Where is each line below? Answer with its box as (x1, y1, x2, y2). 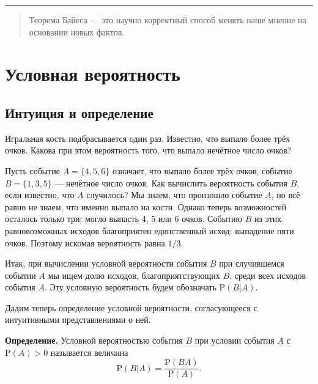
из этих (254, 212, 282, 225)
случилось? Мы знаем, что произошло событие (86, 188, 262, 201)
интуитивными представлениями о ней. (5, 313, 151, 326)
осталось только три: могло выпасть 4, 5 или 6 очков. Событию (5, 212, 243, 225)
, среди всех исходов (229, 268, 306, 281)
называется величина (50, 345, 128, 358)
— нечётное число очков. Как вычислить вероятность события (54, 176, 287, 189)
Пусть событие (5, 164, 61, 177)
